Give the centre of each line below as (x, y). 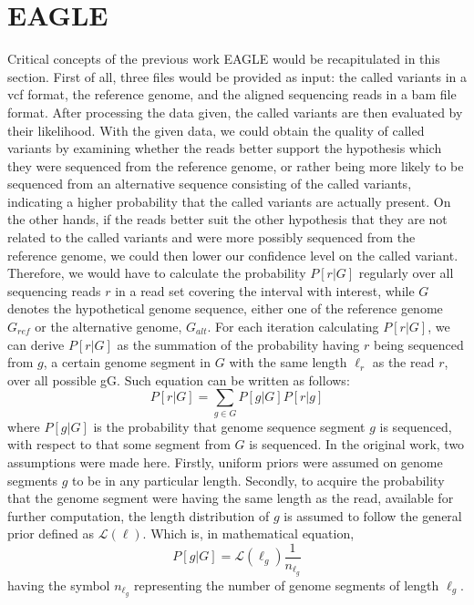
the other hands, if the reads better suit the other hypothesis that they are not (227, 219)
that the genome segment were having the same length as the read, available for (231, 498)
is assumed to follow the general (373, 515)
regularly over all (406, 273)
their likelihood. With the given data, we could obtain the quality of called (216, 130)
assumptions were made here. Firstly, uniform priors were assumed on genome (225, 461)
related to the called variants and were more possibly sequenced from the (211, 237)
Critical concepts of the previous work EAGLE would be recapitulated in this (224, 59)
